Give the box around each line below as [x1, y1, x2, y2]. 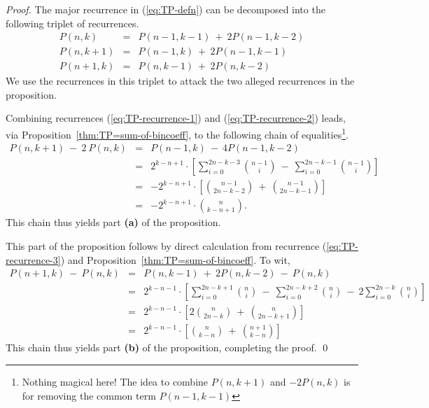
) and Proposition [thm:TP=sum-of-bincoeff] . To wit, [60, 252, 290, 267]
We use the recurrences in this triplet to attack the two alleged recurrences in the [6, 73, 355, 88]
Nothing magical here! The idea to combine [22, 374, 209, 388]
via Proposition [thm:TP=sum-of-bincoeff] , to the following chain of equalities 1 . [6, 125, 349, 141]
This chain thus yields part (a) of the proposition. [6, 215, 221, 230]
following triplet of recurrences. [6, 15, 139, 30]
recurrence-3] [6, 252, 61, 267]
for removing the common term [22, 388, 156, 402]
